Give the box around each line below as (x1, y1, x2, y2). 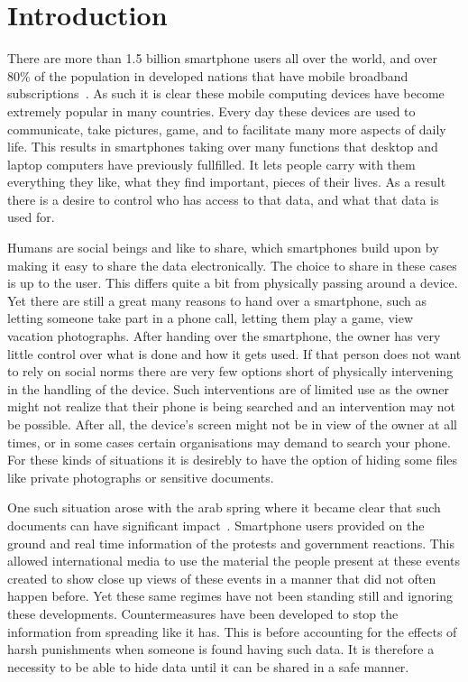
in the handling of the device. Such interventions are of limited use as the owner (7, 379, 449, 398)
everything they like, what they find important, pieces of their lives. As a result (7, 172, 446, 191)
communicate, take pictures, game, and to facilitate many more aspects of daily (7, 119, 446, 138)
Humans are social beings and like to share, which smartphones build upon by (7, 238, 439, 257)
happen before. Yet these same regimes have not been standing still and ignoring (7, 586, 454, 605)
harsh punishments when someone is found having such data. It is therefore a (7, 640, 435, 659)
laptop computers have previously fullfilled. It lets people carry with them (7, 154, 416, 173)
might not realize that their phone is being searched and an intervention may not (7, 397, 455, 416)
